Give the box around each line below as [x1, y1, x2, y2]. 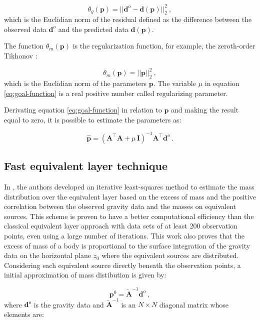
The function [4, 40, 43, 51]
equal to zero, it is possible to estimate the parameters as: [4, 114, 181, 124]
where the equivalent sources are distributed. [101, 250, 239, 260]
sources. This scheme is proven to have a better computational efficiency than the [4, 210, 254, 221]
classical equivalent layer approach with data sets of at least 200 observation [4, 220, 237, 231]
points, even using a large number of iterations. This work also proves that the [4, 230, 244, 241]
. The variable [153, 77, 196, 88]
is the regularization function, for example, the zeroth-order [72, 40, 255, 51]
